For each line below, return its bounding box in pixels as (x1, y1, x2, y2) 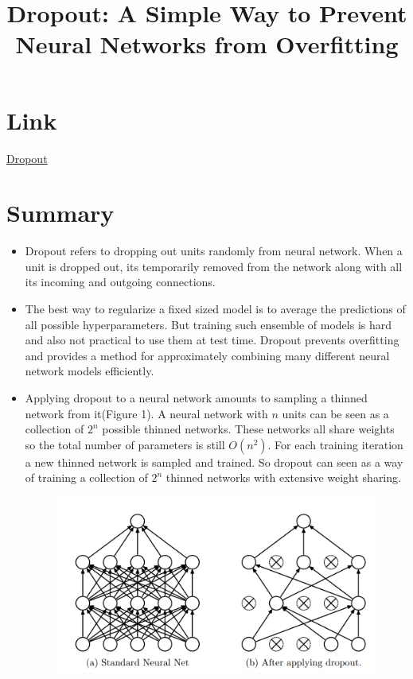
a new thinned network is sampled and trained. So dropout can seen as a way (25, 453, 403, 470)
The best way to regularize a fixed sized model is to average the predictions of (25, 301, 406, 316)
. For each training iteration (267, 436, 403, 452)
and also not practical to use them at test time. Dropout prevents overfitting (25, 332, 399, 348)
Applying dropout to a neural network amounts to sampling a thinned (25, 389, 368, 405)
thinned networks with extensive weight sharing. (166, 469, 401, 486)
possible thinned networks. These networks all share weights (102, 421, 395, 437)
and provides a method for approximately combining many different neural (25, 347, 390, 363)
